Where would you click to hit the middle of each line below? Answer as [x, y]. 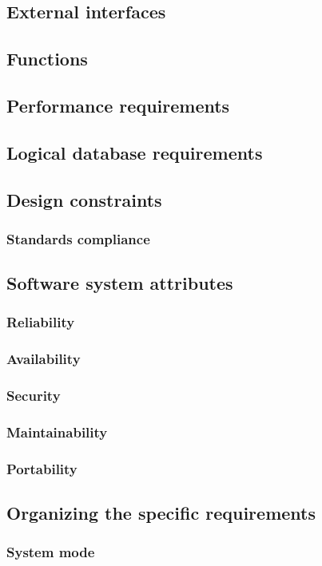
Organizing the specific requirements [161, 513]
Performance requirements [118, 105]
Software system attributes [120, 283]
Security [34, 396]
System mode [51, 552]
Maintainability [57, 431]
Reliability [41, 322]
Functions [47, 59]
